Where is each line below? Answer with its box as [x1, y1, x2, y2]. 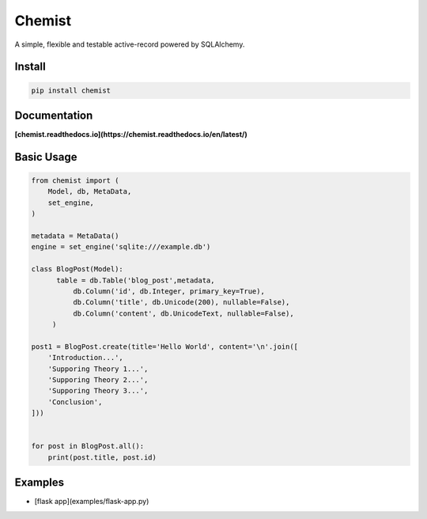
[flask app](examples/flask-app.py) [34, 497, 149, 506]
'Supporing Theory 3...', [47, 386, 149, 396]
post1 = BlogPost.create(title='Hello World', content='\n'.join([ [31, 342, 299, 351]
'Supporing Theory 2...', [47, 376, 149, 385]
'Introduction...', [47, 353, 124, 362]
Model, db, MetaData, [47, 187, 132, 196]
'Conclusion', [47, 397, 103, 407]
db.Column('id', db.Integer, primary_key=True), [72, 286, 265, 296]
